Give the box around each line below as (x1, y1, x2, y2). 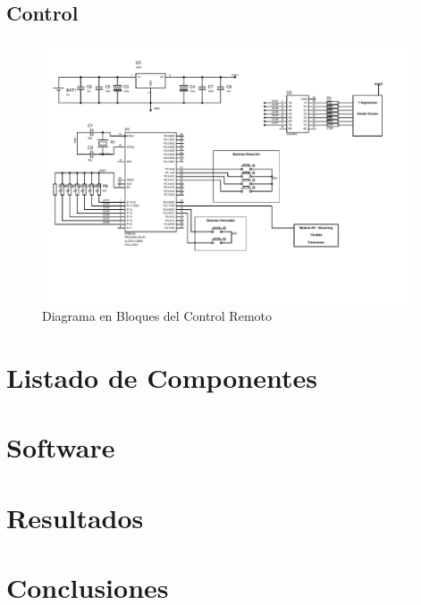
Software (6, 429, 115, 466)
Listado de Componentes (6, 358, 317, 395)
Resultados (6, 499, 144, 535)
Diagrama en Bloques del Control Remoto (42, 307, 272, 325)
